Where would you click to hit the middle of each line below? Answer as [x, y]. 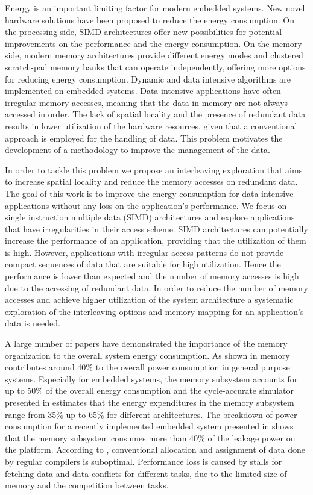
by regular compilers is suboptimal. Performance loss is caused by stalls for [144, 461]
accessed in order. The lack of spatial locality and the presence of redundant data [155, 114]
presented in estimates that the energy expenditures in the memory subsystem [150, 402]
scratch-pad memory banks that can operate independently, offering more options [155, 67]
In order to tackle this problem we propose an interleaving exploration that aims [154, 170]
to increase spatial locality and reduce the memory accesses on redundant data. [151, 182]
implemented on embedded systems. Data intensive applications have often [143, 91]
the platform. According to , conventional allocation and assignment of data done [155, 450]
